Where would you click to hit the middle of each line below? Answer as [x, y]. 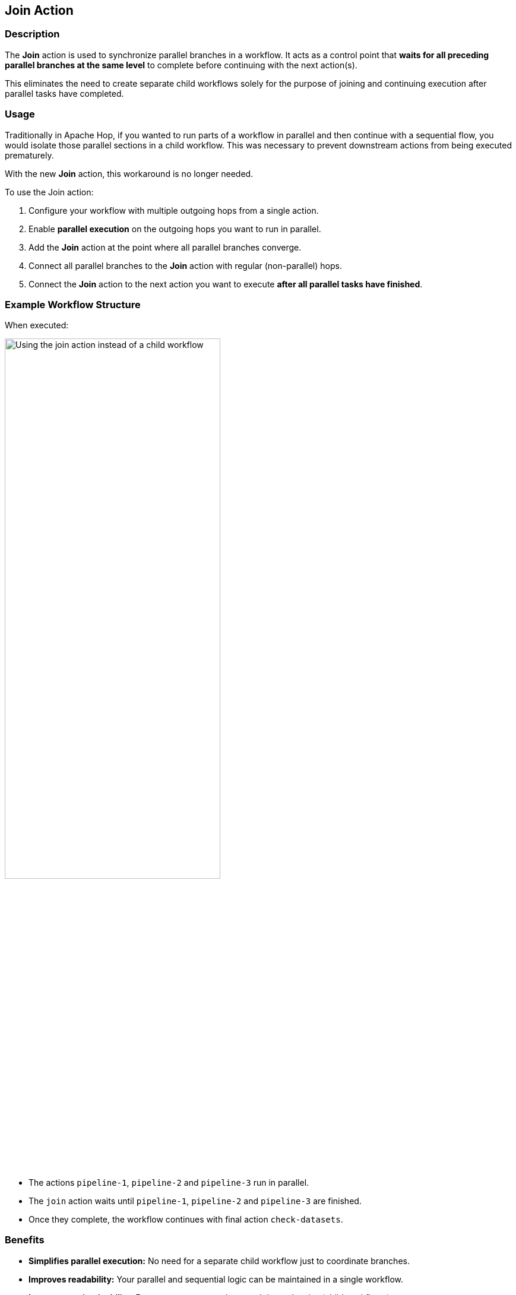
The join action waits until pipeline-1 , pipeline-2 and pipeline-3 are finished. [195, 1201]
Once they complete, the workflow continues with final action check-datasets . [186, 1220]
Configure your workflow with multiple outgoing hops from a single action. [174, 210]
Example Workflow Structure [73, 304]
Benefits [25, 1240]
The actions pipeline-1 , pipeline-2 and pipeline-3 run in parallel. [169, 1183]
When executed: [37, 325]
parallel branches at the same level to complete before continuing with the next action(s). [181, 65]
